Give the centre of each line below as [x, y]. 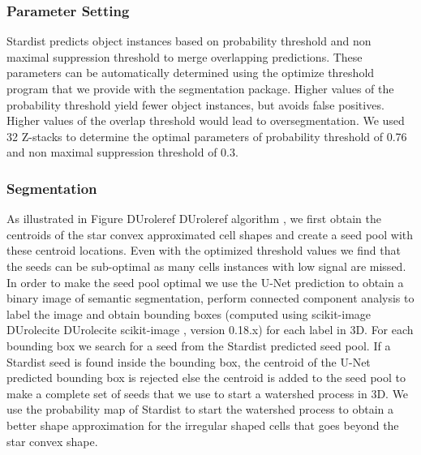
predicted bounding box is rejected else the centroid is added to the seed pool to [206, 378]
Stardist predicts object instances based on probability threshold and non [189, 41]
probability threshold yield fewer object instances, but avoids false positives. [195, 104]
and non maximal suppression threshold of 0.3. [122, 152]
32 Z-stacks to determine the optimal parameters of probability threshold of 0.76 [207, 136]
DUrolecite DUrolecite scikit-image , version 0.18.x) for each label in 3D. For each [210, 330]
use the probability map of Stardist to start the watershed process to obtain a [200, 409]
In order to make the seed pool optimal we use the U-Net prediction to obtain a [205, 282]
